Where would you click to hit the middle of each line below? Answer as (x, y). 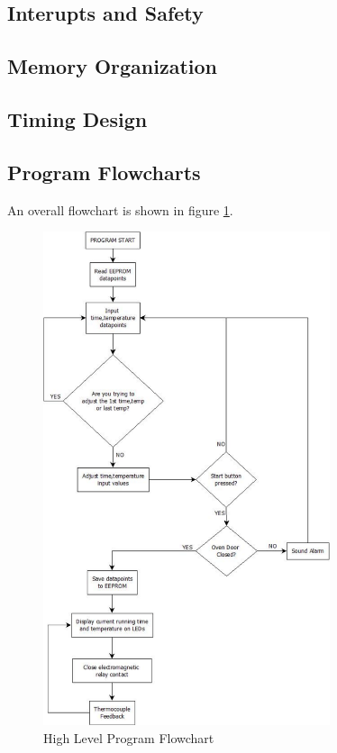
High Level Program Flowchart (129, 737)
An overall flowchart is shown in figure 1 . (120, 209)
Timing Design (77, 118)
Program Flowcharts (104, 172)
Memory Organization (113, 66)
